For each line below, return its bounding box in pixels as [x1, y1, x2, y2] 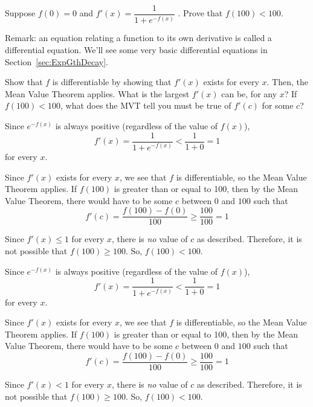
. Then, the [266, 75, 308, 88]
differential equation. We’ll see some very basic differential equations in [5, 43, 268, 56]
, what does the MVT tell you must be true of [60, 99, 231, 112]
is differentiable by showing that [52, 75, 172, 88]
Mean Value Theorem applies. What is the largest [5, 87, 190, 100]
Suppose [5, 7, 36, 19]
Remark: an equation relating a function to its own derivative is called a [5, 31, 272, 44]
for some [262, 99, 294, 112]
